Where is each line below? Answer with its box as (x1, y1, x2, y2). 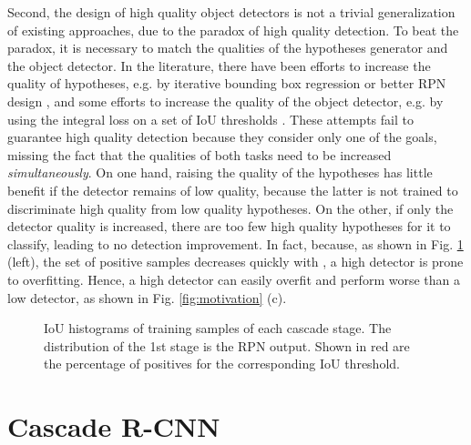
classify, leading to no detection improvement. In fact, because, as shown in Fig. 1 (7, 234, 464, 253)
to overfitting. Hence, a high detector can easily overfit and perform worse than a (7, 269, 460, 288)
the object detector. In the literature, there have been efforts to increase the (7, 56, 431, 75)
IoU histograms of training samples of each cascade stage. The (44, 319, 392, 338)
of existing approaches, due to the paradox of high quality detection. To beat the (7, 20, 459, 39)
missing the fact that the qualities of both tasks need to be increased (7, 145, 392, 164)
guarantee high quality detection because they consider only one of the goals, (7, 127, 437, 147)
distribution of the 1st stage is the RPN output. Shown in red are (44, 336, 410, 355)
